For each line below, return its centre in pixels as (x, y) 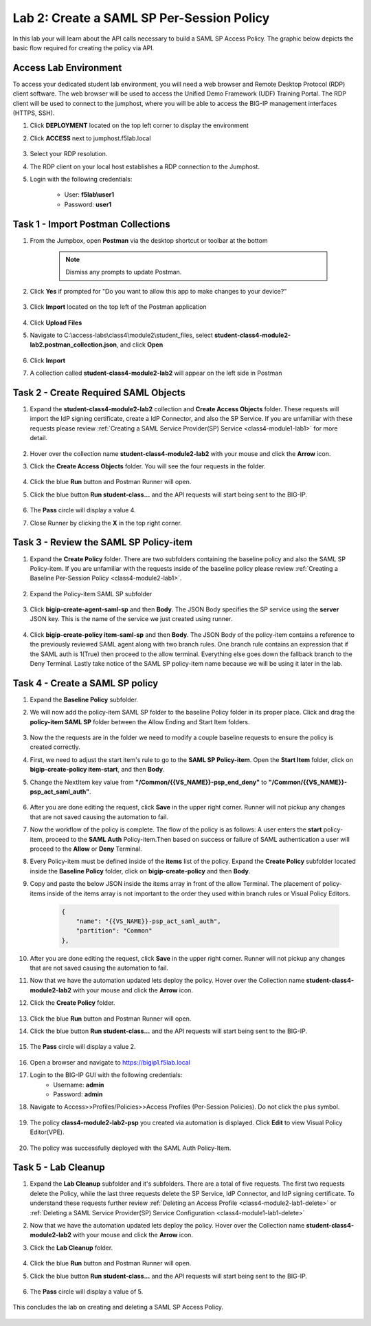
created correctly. (55, 747)
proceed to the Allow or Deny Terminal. (86, 849)
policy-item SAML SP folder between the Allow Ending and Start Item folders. (140, 721)
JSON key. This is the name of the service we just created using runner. (131, 619)
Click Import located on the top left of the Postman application (118, 307)
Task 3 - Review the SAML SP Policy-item (103, 542)
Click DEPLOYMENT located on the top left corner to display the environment (139, 126)
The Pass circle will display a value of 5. (87, 1291)
